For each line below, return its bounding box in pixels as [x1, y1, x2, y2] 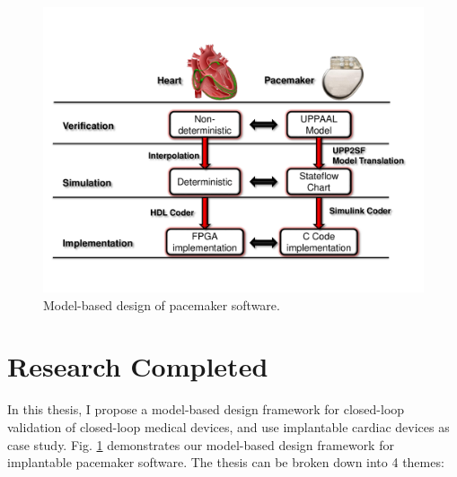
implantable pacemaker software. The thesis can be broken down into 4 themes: [7, 453, 444, 472]
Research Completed [7, 348, 268, 385]
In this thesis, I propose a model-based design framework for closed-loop [7, 400, 405, 419]
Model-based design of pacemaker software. [43, 295, 280, 314]
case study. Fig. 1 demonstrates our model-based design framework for [7, 435, 394, 454]
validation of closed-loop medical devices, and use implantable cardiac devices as [7, 417, 450, 436]
